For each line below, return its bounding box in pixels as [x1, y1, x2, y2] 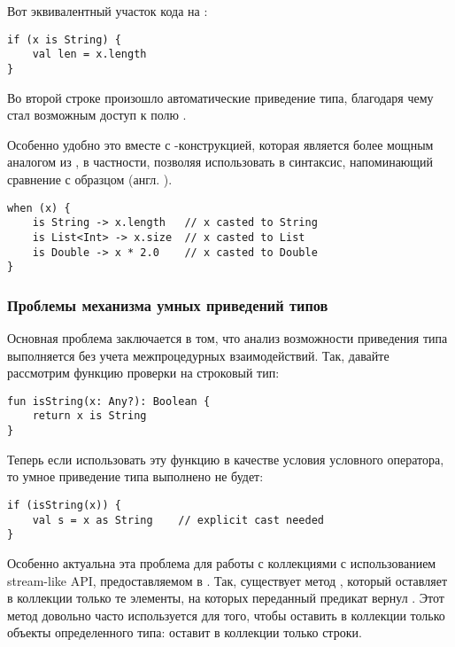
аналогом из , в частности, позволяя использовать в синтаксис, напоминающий [7, 152, 434, 171]
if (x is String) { [7, 33, 121, 46]
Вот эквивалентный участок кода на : [7, 2, 208, 19]
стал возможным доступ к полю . [7, 105, 187, 124]
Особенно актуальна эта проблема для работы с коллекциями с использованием [7, 553, 436, 572]
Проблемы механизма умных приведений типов [7, 293, 328, 316]
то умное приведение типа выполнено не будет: [7, 467, 264, 486]
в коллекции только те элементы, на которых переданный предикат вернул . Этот [7, 589, 444, 607]
